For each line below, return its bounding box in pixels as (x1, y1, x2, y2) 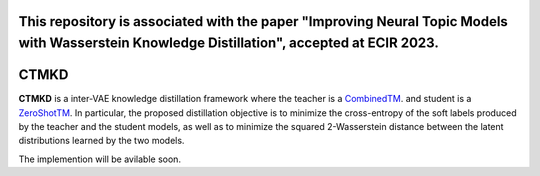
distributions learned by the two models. (18, 135, 185, 147)
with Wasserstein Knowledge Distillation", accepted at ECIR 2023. (18, 35, 439, 52)
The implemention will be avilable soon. (18, 153, 182, 165)
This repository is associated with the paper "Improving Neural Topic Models (18, 13, 509, 30)
